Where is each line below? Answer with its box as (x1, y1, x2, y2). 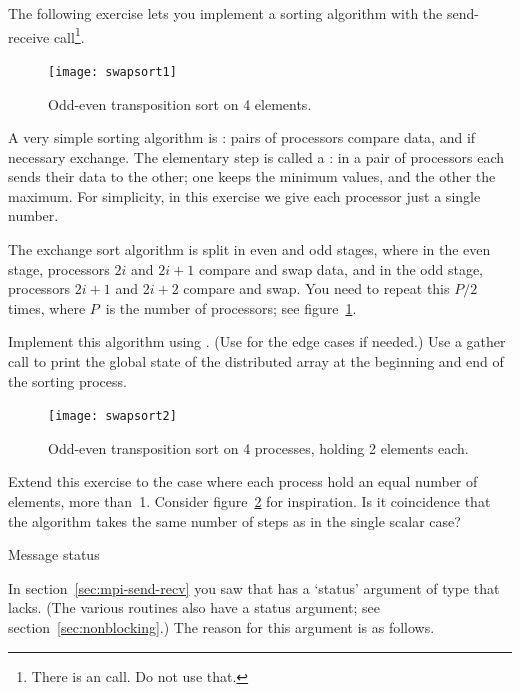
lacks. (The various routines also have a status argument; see (8, 597, 380, 618)
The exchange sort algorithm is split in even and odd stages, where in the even (8, 239, 491, 260)
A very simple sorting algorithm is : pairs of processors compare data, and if (8, 127, 476, 148)
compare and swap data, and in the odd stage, (198, 258, 483, 279)
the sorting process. (8, 370, 127, 391)
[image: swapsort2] (48, 409, 177, 424)
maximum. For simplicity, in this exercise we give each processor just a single (8, 185, 481, 206)
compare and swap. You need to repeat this (183, 278, 450, 299)
